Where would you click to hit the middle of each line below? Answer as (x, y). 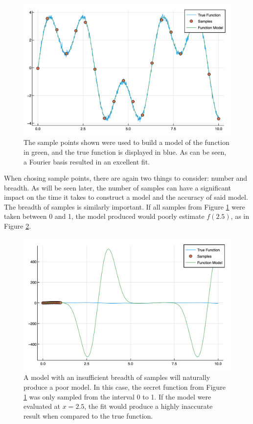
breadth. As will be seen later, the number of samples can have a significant (118, 187)
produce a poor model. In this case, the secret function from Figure (125, 387)
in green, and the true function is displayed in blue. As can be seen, (125, 152)
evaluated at (42, 406)
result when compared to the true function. (88, 415)
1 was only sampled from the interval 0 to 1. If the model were (117, 396)
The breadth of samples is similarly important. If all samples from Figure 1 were (125, 206)
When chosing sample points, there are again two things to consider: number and (126, 178)
